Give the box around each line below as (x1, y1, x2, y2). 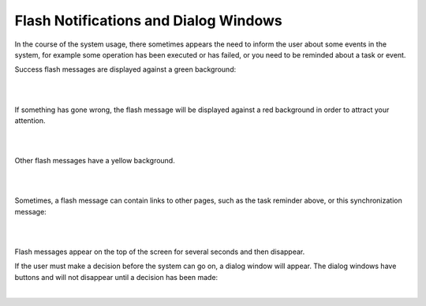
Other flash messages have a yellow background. (14, 156, 175, 166)
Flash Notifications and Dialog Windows (14, 12, 283, 29)
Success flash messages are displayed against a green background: (14, 65, 237, 74)
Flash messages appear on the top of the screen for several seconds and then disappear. (14, 247, 305, 256)
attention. (14, 115, 46, 125)
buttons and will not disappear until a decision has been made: (14, 272, 219, 282)
